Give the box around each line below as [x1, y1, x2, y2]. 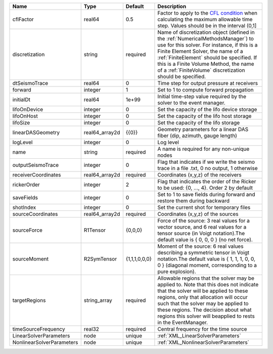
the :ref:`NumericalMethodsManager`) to [157, 35, 254, 42]
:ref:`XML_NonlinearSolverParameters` [157, 339, 250, 346]
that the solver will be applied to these [157, 287, 248, 294]
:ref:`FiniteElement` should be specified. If [157, 54, 257, 61]
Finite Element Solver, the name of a [157, 48, 244, 55]
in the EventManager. [157, 319, 208, 326]
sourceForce [12, 227, 43, 234]
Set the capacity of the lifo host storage [157, 113, 252, 119]
